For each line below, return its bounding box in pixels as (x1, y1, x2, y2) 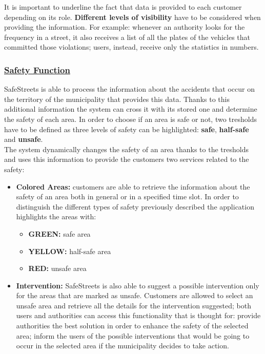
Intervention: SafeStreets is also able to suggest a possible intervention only (16, 280, 259, 290)
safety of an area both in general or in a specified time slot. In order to (16, 191, 239, 202)
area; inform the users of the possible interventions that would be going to (16, 330, 250, 341)
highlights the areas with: (16, 211, 96, 222)
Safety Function (4, 63, 70, 76)
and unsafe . (4, 134, 43, 144)
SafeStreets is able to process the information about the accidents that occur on (4, 84, 255, 94)
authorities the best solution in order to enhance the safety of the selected (16, 320, 249, 331)
